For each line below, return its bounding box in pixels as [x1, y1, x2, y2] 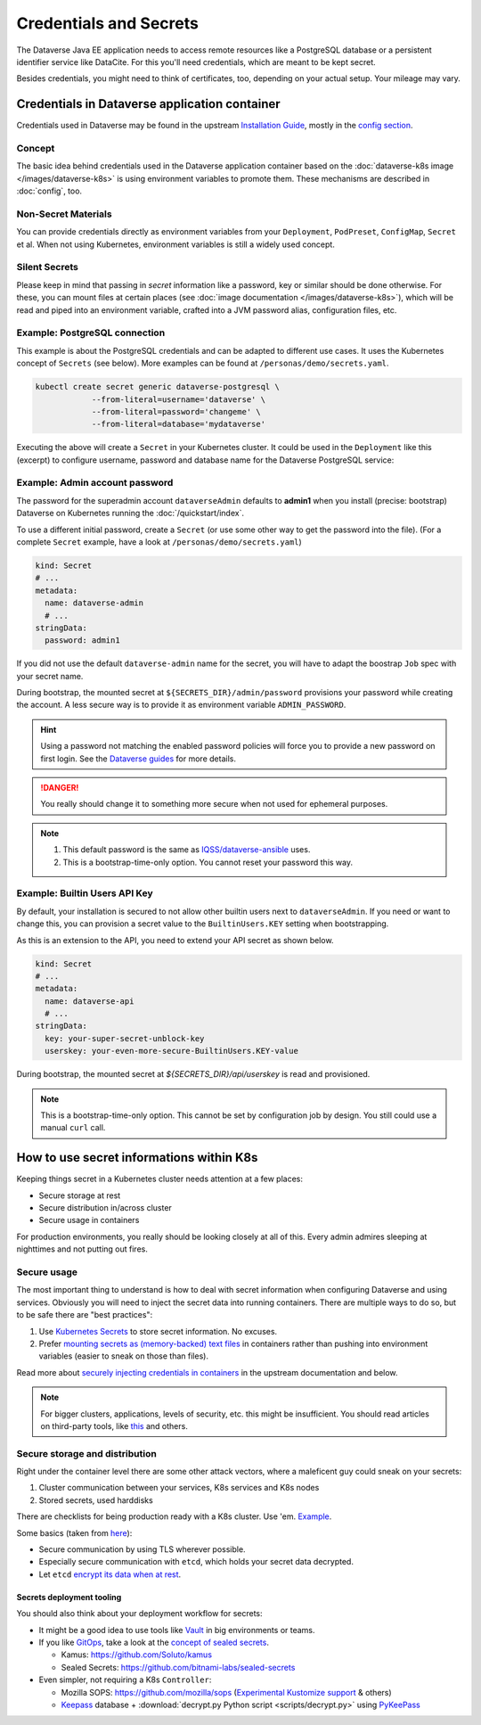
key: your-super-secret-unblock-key [45, 1033, 205, 1043]
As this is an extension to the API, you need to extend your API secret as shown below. [16, 934, 334, 945]
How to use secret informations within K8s [16, 1150, 258, 1165]
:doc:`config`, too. [16, 185, 83, 196]
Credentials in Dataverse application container [16, 96, 281, 111]
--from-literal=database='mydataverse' [91, 419, 266, 430]
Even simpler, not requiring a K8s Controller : [38, 1674, 212, 1685]
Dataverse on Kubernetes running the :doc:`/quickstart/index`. [16, 508, 245, 519]
